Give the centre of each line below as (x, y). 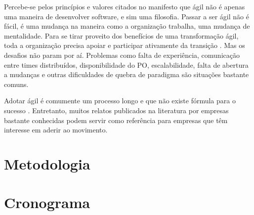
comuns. (16, 84)
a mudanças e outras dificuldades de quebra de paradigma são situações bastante (127, 74)
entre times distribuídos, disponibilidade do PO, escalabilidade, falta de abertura (126, 64)
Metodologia (47, 163)
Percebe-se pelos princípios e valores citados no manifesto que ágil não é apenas (125, 6)
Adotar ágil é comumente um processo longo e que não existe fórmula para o (120, 101)
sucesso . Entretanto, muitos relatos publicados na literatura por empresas (116, 110)
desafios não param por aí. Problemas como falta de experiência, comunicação (122, 55)
